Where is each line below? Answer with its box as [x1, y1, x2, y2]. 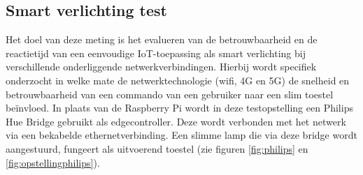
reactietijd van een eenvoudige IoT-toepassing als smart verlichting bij [6, 45, 306, 60]
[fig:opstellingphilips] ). [6, 155, 100, 169]
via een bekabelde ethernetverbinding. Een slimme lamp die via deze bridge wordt [6, 128, 357, 142]
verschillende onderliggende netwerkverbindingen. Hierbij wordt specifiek [6, 59, 317, 74]
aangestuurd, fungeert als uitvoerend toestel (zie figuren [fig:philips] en [6, 141, 308, 155]
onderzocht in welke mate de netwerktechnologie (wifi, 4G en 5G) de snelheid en [6, 73, 350, 87]
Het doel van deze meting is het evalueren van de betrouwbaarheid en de [6, 32, 318, 47]
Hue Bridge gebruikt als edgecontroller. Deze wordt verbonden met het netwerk [6, 114, 346, 128]
